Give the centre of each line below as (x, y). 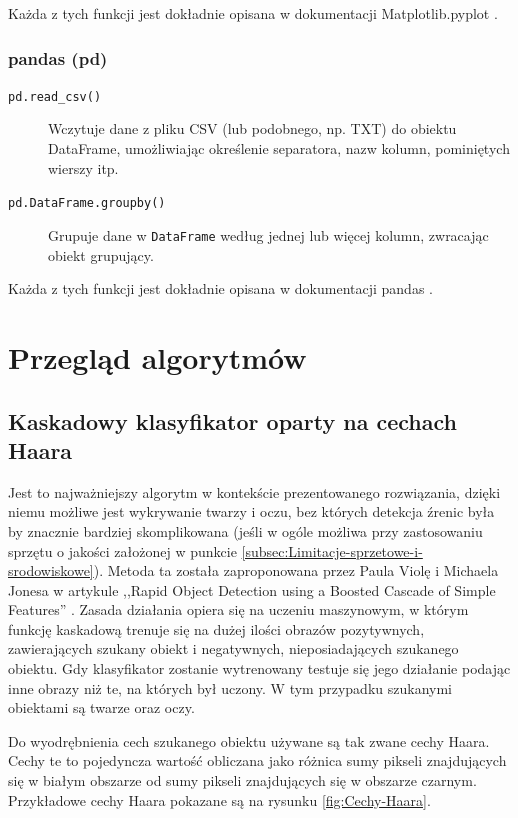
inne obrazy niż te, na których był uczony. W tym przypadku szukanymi (230, 687)
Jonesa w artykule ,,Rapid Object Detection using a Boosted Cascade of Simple (252, 589)
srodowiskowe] (51, 570)
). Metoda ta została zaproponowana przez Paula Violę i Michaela (296, 570)
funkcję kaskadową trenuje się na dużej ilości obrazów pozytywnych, (216, 628)
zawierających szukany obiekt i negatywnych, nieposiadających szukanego (233, 648)
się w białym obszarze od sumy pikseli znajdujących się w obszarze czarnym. (242, 780)
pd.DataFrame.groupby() (87, 203)
